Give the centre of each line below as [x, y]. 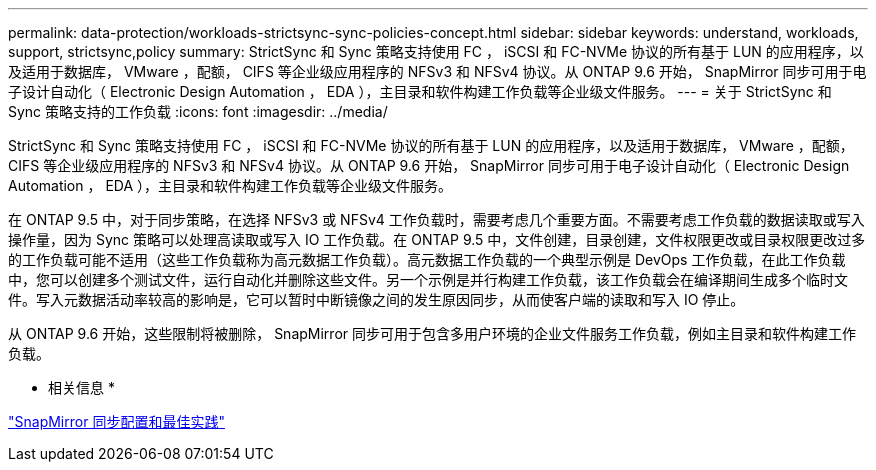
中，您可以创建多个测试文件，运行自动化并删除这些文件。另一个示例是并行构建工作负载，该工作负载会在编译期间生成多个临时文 [428, 279]
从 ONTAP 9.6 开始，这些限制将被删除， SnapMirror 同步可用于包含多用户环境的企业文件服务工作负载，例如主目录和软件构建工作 [432, 333]
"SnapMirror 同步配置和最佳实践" [116, 421]
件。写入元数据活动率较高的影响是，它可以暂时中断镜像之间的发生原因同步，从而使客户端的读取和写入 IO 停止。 [376, 299]
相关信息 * [81, 387]
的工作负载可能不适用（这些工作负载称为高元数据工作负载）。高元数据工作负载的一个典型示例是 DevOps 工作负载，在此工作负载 [427, 259]
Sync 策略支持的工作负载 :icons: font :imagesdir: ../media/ [198, 111]
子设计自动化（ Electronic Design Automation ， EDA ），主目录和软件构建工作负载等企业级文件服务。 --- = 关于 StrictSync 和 [420, 91]
